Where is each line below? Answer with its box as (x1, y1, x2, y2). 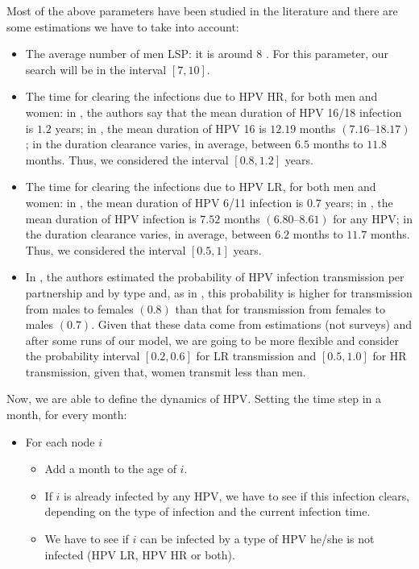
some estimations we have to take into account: (6, 18, 239, 35)
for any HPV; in (333, 210, 413, 226)
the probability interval (25, 347, 140, 364)
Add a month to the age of (44, 460, 176, 477)
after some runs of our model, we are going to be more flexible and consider (25, 331, 400, 348)
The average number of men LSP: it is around (25, 45, 253, 62)
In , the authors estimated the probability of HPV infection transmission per (25, 268, 404, 285)
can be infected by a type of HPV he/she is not (140, 530, 375, 547)
